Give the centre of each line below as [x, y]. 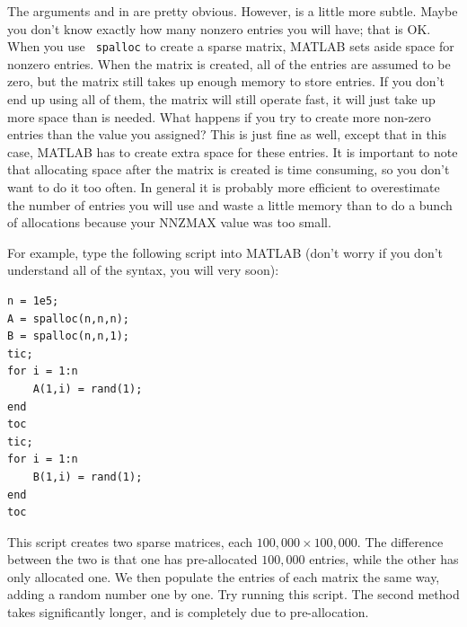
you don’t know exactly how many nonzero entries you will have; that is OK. [219, 28]
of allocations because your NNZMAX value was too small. [169, 222]
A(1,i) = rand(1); [88, 389]
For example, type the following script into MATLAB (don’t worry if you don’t [225, 252]
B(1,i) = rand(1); [88, 477]
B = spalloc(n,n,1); [69, 336]
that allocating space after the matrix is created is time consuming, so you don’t [229, 169]
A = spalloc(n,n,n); [69, 318]
